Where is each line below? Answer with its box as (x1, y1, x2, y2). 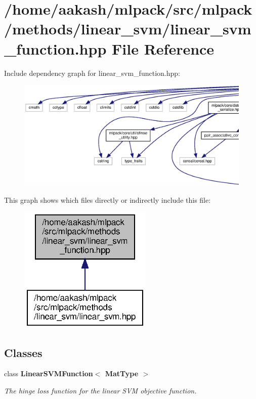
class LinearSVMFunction (4, 368, 93, 379)
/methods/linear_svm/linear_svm (4, 18, 251, 39)
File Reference (112, 38, 215, 59)
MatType (105, 368, 139, 379)
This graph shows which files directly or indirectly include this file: (4, 194, 211, 205)
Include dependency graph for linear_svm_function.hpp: (4, 67, 180, 78)
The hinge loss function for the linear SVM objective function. (4, 385, 197, 395)
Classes (4, 344, 42, 360)
